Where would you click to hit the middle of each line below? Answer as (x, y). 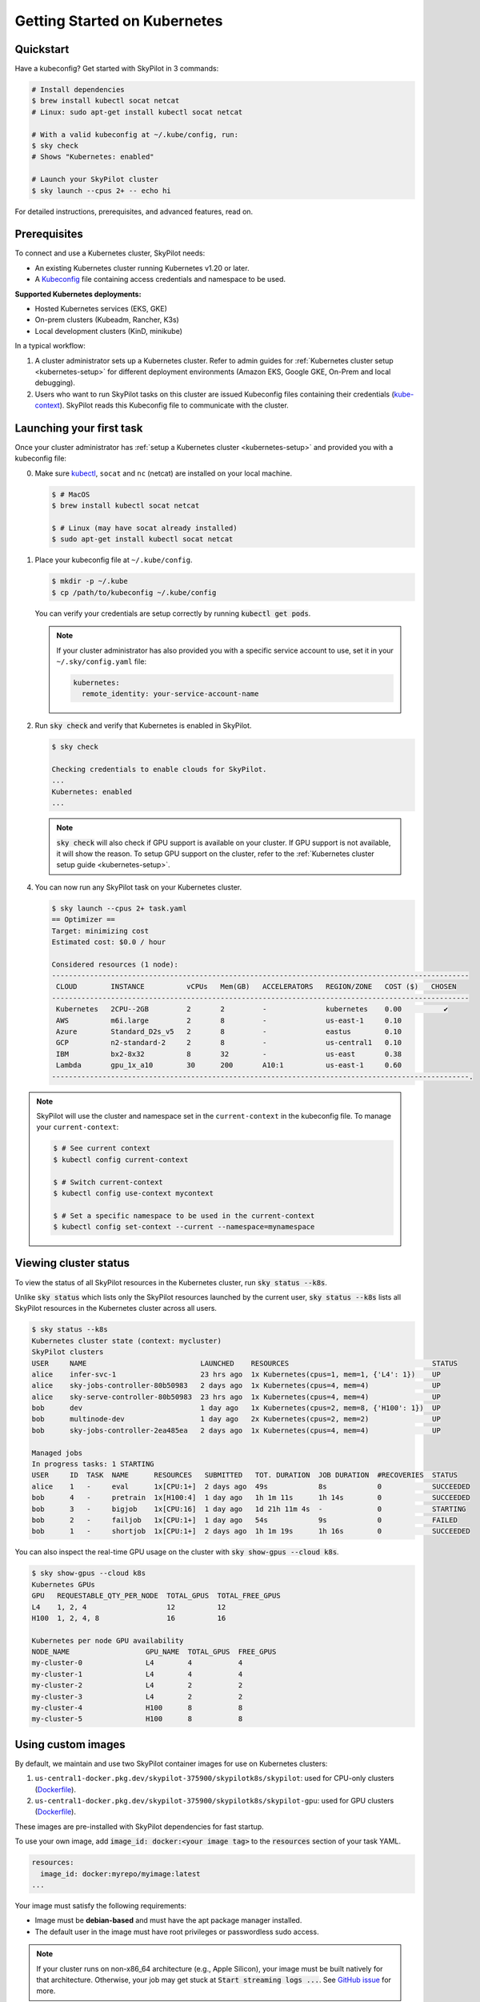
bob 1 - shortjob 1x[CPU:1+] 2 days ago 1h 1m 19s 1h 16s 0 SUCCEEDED (251, 1531)
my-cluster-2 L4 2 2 (137, 1685)
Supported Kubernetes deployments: (78, 294)
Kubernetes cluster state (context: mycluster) (126, 1341)
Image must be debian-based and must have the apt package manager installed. (168, 1920)
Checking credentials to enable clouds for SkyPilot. (159, 770)
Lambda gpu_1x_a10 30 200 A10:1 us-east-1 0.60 (229, 1065)
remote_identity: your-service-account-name (170, 694)
